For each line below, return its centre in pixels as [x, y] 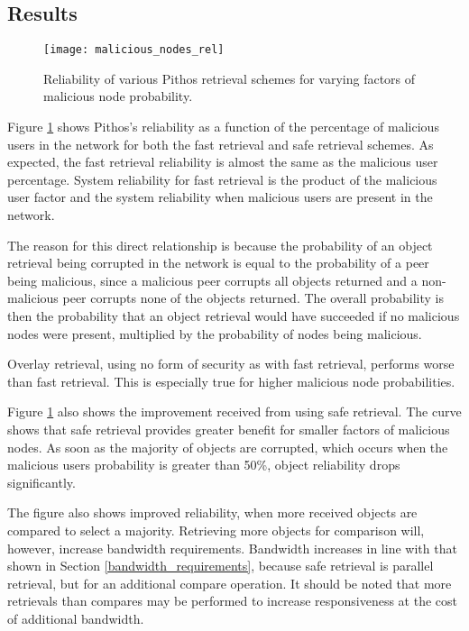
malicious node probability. [118, 96]
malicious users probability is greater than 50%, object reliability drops [204, 465]
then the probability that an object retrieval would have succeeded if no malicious [234, 315]
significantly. [41, 482]
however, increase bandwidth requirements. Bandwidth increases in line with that [232, 548]
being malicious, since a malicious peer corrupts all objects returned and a [212, 280]
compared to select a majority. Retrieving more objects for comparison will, [216, 530]
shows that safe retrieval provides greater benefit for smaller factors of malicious [229, 429]
